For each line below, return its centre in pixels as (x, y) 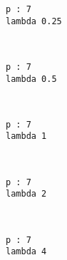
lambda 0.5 (31, 79)
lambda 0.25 (34, 21)
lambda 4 (26, 252)
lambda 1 (26, 136)
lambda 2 (26, 194)
